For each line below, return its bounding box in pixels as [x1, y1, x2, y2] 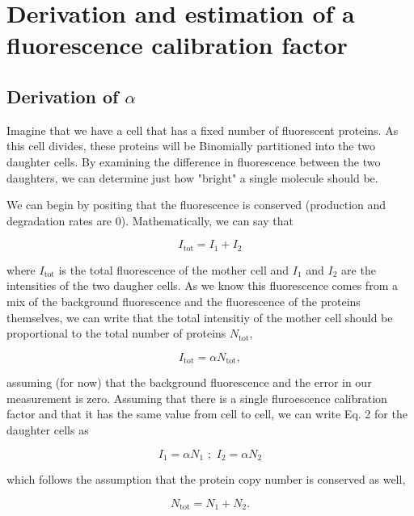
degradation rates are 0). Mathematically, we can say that [6, 212, 294, 229]
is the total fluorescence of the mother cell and [58, 261, 289, 278]
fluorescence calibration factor [6, 28, 348, 61]
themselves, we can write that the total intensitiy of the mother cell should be [6, 308, 393, 325]
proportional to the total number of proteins [6, 325, 226, 342]
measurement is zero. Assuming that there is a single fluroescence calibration [6, 389, 387, 406]
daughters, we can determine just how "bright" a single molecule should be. [6, 169, 378, 186]
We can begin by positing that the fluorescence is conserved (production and [6, 196, 387, 213]
